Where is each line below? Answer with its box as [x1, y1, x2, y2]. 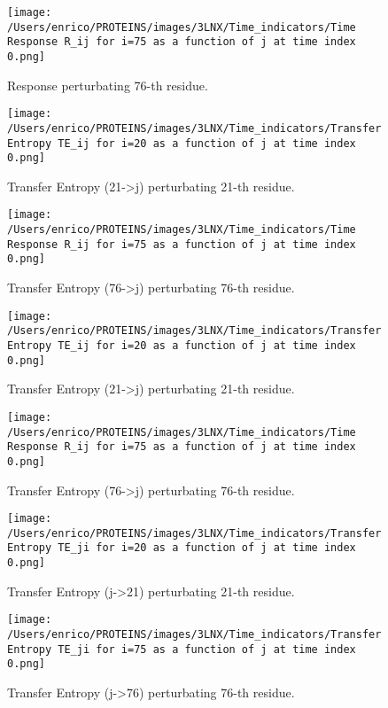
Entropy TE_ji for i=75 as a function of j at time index [7, 642, 356, 656]
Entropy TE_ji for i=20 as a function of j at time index [7, 541, 356, 555]
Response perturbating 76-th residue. [7, 75, 208, 94]
